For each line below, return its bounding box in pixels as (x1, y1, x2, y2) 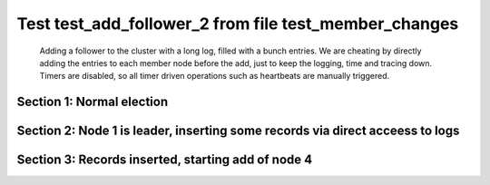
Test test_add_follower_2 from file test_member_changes (16, 14, 459, 34)
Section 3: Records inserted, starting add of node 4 (16, 152, 313, 168)
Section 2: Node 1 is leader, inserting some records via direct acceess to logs (16, 123, 460, 139)
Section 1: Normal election (16, 94, 168, 110)
